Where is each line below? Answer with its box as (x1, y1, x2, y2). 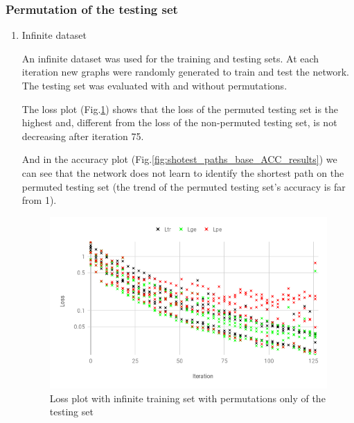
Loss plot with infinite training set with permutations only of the (49, 390, 326, 405)
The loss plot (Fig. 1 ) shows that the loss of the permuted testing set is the (21, 101, 339, 116)
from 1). (21, 193, 57, 207)
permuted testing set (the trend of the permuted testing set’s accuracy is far (21, 179, 346, 193)
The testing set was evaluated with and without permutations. (21, 78, 287, 92)
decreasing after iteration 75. (21, 128, 144, 143)
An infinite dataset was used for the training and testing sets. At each (21, 51, 319, 65)
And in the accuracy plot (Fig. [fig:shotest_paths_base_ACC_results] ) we (21, 152, 337, 166)
